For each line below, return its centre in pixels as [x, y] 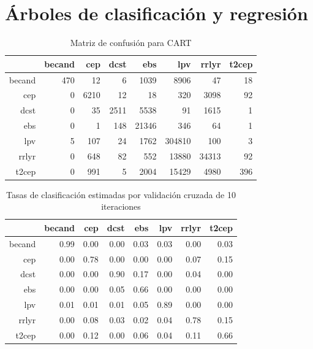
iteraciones [121, 206]
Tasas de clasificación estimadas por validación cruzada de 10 [121, 194]
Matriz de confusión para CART [131, 43]
